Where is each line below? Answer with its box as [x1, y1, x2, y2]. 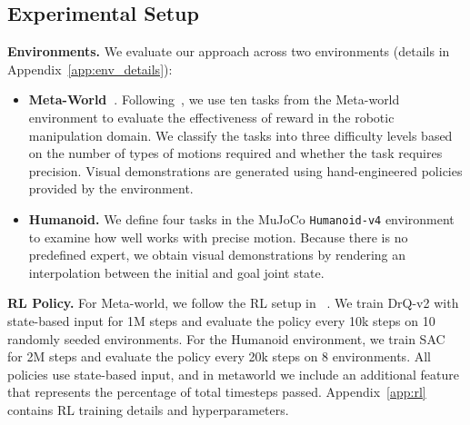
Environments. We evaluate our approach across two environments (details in [7, 42, 450, 61]
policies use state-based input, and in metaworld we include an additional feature [7, 364, 460, 383]
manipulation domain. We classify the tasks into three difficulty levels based [28, 125, 453, 144]
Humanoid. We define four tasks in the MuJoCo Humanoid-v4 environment [28, 209, 455, 228]
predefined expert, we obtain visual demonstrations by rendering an [28, 245, 406, 264]
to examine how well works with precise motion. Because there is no [28, 227, 408, 246]
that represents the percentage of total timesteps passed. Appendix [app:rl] [7, 382, 426, 401]
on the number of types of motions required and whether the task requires [28, 143, 443, 163]
